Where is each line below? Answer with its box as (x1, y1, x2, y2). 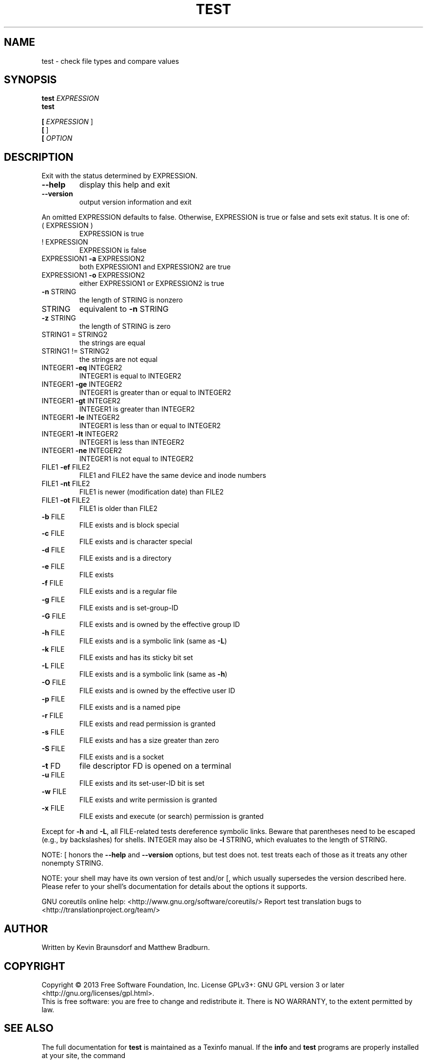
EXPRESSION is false (79, 246, 147, 255)
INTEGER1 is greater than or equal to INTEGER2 (79, 388, 232, 397)
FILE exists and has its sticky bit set (79, 653, 193, 662)
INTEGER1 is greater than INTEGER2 (79, 405, 195, 414)
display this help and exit (79, 180, 170, 190)
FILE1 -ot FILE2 (41, 496, 90, 505)
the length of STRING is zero (79, 322, 171, 331)
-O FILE (41, 678, 66, 687)
